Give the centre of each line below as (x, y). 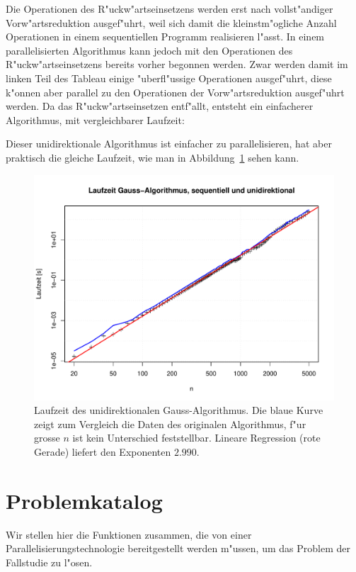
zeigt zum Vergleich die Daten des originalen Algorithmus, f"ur (170, 424)
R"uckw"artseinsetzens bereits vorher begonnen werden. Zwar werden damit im (177, 64)
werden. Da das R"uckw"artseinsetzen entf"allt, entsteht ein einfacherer (160, 106)
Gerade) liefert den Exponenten (103, 451)
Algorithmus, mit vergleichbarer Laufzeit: (95, 119)
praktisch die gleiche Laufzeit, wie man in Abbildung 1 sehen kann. (153, 157)
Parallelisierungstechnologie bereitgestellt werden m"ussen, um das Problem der (178, 548)
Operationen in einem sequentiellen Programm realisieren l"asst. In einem (165, 37)
